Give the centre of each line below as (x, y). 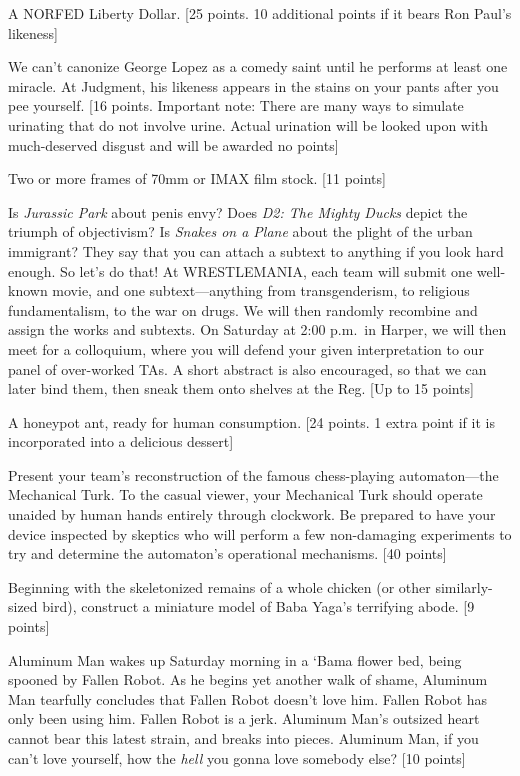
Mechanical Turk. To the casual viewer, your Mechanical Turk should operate (245, 494)
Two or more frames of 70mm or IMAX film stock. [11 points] (197, 178)
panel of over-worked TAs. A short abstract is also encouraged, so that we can (247, 368)
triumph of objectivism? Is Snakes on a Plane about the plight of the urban (240, 231)
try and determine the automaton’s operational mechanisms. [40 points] (227, 553)
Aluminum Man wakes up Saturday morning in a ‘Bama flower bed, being (235, 659)
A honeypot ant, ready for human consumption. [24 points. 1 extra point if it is (251, 421)
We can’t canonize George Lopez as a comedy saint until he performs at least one (258, 66)
